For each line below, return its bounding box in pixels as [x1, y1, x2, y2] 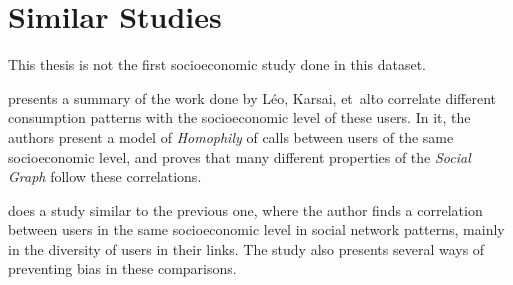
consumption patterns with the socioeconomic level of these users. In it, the [8, 107, 471, 128]
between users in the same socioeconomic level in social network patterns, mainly [8, 219, 505, 240]
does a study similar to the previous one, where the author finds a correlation [8, 199, 483, 220]
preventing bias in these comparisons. [8, 258, 237, 279]
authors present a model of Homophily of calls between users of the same [8, 126, 454, 147]
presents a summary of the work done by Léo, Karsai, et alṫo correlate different [8, 87, 497, 108]
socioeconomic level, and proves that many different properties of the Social [8, 146, 471, 167]
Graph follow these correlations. [8, 166, 202, 187]
